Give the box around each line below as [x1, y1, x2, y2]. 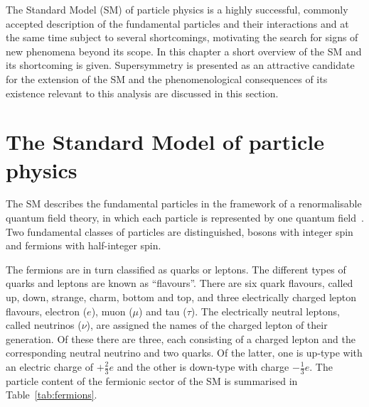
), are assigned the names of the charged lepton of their [86, 318, 328, 332]
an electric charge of [6, 359, 93, 374]
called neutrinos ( [6, 318, 82, 332]
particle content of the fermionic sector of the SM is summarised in [6, 373, 298, 388]
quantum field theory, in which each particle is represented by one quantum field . [6, 210, 364, 225]
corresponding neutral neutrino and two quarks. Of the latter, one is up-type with [6, 345, 363, 360]
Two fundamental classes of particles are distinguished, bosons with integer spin [6, 224, 353, 239]
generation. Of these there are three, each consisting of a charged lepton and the [6, 331, 355, 346]
